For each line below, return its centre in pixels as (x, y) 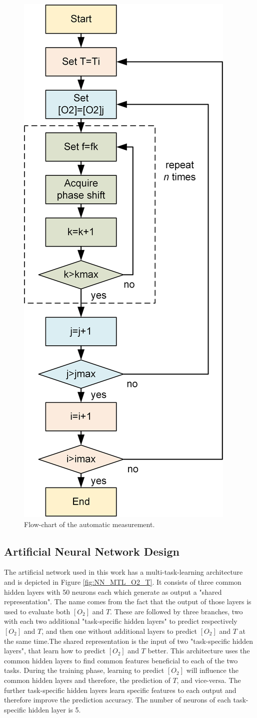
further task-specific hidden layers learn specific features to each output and (120, 690)
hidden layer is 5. (54, 709)
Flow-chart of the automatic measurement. (89, 524)
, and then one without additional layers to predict (119, 631)
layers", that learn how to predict (55, 651)
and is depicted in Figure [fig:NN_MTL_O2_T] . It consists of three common (123, 581)
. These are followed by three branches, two (176, 611)
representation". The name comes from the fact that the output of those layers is (128, 602)
